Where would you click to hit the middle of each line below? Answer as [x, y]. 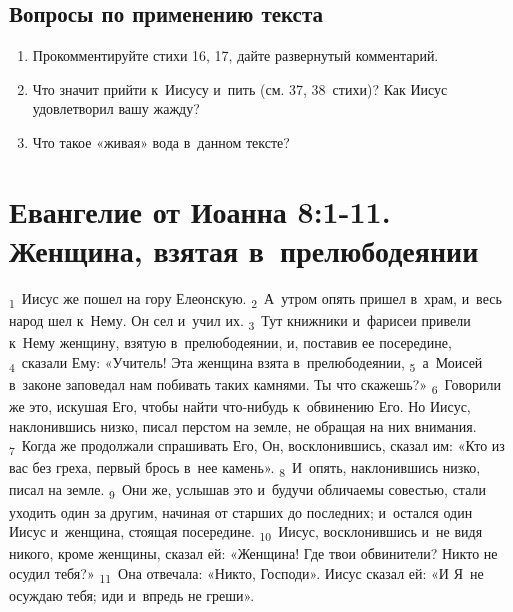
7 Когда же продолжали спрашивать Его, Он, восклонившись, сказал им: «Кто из [257, 446]
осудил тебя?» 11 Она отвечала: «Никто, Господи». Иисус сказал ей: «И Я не [246, 574]
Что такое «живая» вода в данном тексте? [161, 141]
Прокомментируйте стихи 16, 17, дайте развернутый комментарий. [235, 55]
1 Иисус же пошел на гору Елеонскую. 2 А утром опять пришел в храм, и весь [255, 299]
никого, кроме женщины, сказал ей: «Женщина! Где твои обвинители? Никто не [253, 553]
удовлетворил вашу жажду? [116, 108]
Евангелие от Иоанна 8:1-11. [200, 210]
